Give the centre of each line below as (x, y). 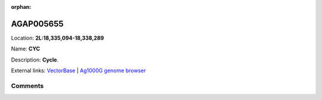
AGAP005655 (37, 24)
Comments (27, 86)
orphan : (21, 7)
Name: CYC (26, 49)
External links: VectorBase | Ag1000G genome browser (78, 70)
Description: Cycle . (35, 60)
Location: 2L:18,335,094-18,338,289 (58, 38)
